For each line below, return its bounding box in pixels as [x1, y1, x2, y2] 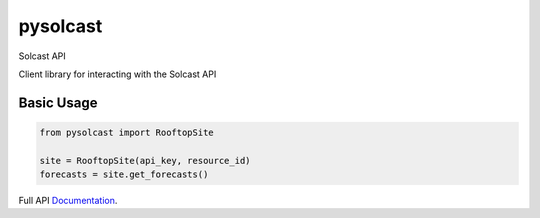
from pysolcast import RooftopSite [39, 126, 214, 138]
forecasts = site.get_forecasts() [39, 169, 209, 180]
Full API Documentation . [18, 195, 118, 207]
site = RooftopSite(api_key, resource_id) [39, 155, 251, 166]
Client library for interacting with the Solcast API [18, 68, 217, 80]
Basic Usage [18, 94, 98, 111]
